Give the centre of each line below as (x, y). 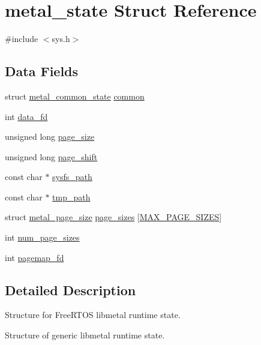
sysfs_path (72, 177)
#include (22, 39)
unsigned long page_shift (51, 156)
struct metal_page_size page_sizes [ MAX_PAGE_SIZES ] (113, 217)
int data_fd (26, 116)
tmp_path (71, 196)
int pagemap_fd (34, 257)
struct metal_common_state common (75, 96)
